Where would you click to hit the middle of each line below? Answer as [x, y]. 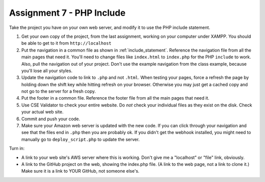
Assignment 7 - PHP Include [67, 13]
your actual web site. [42, 112]
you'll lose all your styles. [47, 71]
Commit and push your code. [51, 119]
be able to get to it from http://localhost [66, 43]
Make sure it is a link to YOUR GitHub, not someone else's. [80, 171]
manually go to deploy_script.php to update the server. [80, 139]
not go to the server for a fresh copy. [58, 91]
